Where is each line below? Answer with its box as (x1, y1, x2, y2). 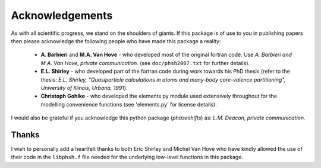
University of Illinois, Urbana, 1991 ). (40, 84, 128, 91)
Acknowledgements (11, 9, 113, 22)
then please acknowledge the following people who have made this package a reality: (11, 37, 221, 44)
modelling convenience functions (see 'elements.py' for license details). (40, 101, 217, 108)
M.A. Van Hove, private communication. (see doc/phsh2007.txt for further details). (40, 59, 250, 66)
